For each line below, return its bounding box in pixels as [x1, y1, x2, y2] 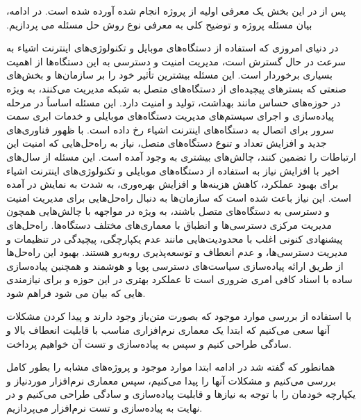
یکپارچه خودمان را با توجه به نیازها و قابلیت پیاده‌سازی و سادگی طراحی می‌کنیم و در [6, 387, 356, 401]
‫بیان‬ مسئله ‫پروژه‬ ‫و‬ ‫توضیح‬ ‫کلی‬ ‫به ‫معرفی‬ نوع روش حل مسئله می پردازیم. [6, 17, 312, 31]
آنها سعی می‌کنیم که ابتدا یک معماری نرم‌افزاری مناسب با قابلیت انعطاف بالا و [6, 323, 330, 337]
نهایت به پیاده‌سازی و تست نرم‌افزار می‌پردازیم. [6, 401, 203, 415]
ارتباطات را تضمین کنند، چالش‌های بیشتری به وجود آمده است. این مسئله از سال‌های [6, 149, 356, 163]
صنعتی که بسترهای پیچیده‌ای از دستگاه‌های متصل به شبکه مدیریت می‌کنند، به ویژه [6, 81, 346, 95]
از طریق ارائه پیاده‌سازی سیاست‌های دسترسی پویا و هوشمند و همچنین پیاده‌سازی [6, 258, 344, 273]
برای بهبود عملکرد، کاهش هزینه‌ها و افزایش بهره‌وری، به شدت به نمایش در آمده [6, 177, 339, 191]
